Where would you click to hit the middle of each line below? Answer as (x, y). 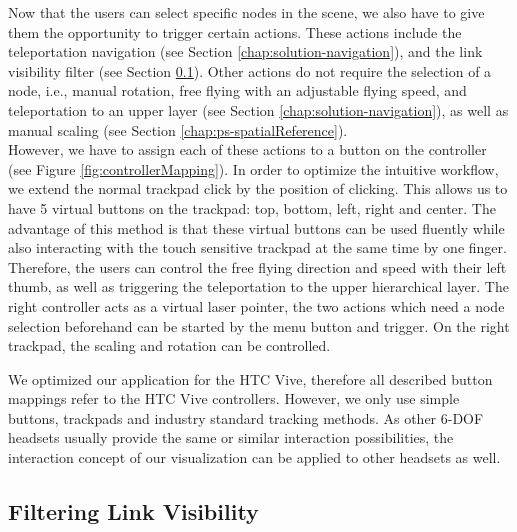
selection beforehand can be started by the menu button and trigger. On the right (259, 325)
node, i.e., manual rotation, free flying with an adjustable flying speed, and (237, 90)
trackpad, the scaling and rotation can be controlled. (169, 345)
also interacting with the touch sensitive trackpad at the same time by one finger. (257, 247)
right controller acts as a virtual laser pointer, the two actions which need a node (256, 305)
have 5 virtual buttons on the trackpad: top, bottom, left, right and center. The (252, 207)
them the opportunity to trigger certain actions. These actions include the (235, 31)
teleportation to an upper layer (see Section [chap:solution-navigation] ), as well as (258, 109)
